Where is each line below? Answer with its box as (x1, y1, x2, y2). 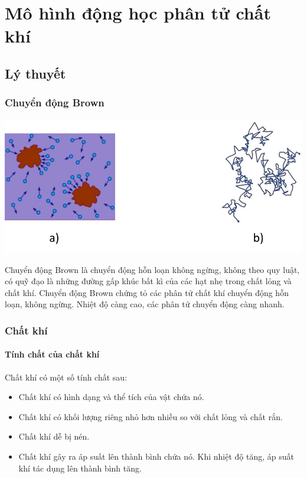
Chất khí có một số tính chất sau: (5, 370, 128, 383)
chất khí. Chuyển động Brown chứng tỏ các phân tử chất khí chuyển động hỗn (5, 286, 289, 298)
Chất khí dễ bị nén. (18, 430, 90, 443)
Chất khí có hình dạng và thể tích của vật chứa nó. (18, 391, 204, 403)
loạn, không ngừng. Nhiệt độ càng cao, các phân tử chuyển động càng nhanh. (5, 298, 285, 310)
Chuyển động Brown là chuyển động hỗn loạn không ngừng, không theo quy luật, (5, 263, 300, 275)
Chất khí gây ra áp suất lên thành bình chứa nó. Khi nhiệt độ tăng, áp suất (18, 450, 294, 463)
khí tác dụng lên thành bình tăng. (18, 461, 142, 474)
